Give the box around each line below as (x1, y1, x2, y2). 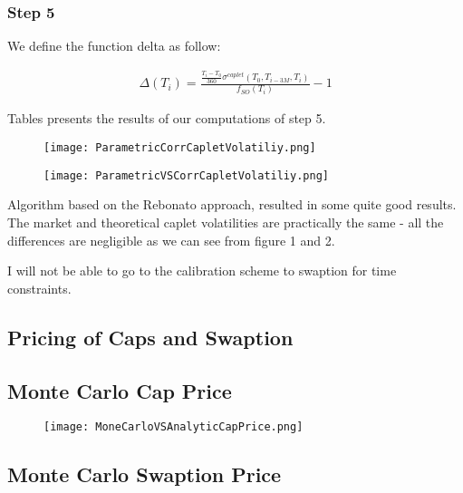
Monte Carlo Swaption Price (7, 460, 282, 488)
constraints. (7, 278, 72, 297)
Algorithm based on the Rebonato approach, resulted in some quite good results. (7, 195, 457, 214)
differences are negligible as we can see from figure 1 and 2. (7, 230, 335, 249)
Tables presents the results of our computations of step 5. (7, 109, 326, 128)
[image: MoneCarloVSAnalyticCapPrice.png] (43, 420, 304, 434)
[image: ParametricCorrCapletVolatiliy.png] (43, 141, 316, 155)
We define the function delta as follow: (7, 36, 221, 55)
